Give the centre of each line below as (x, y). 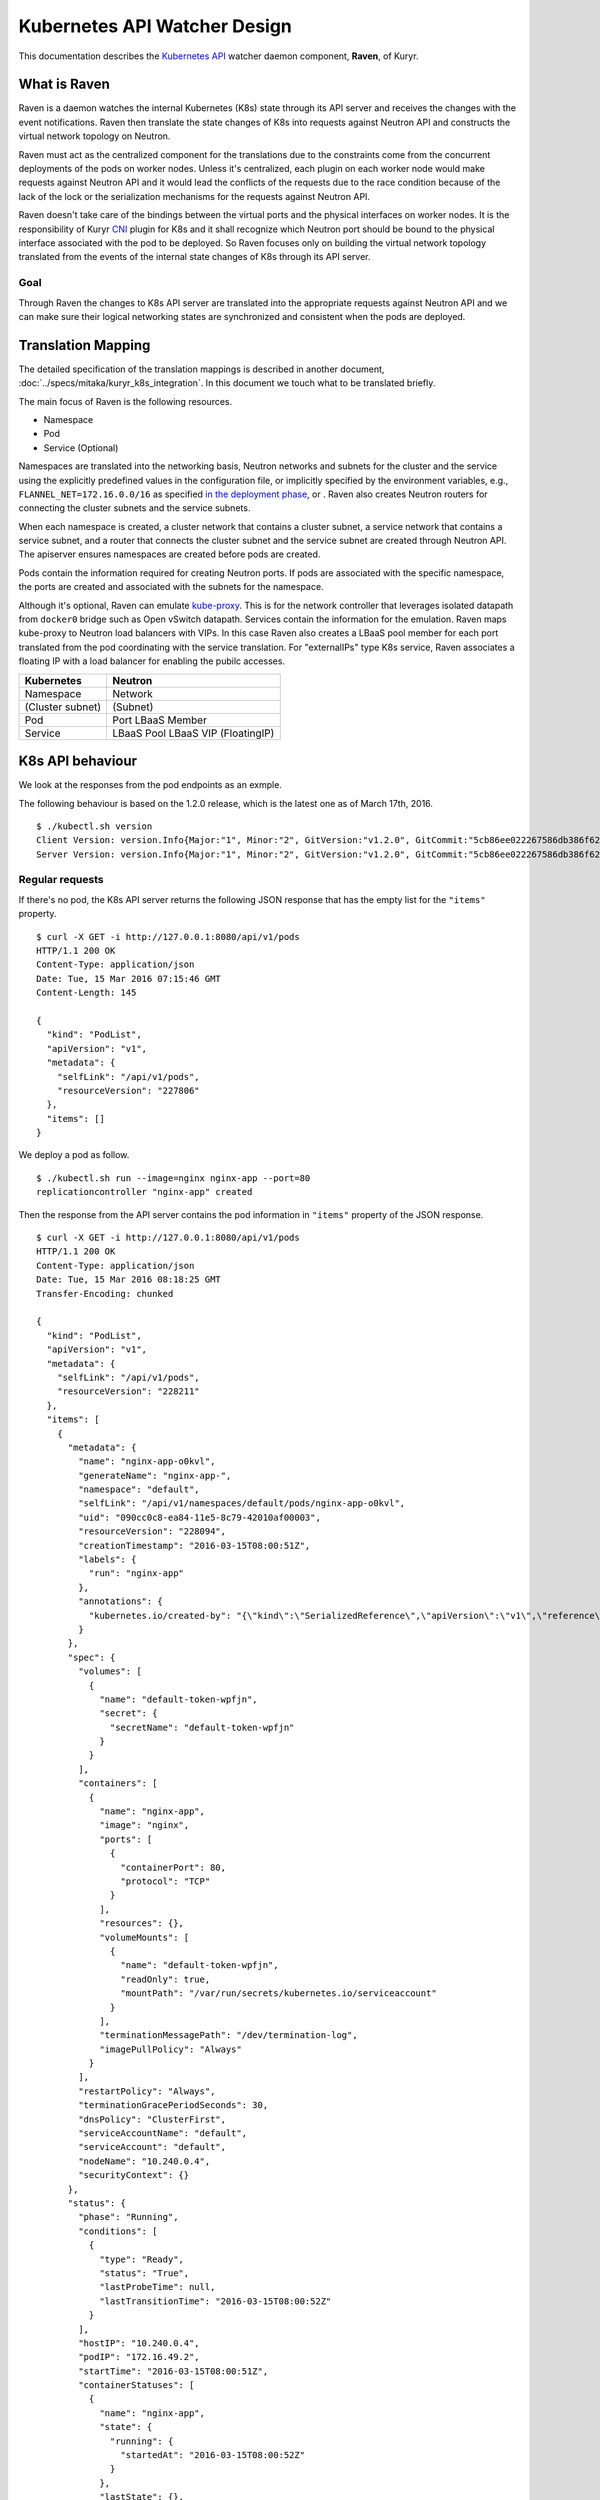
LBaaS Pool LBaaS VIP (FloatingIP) (193, 733)
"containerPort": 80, (173, 1867)
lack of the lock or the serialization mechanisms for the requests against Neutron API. (194, 196)
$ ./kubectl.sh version (94, 826)
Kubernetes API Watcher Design (155, 26)
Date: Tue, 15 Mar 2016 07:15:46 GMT (129, 978)
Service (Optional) (81, 447)
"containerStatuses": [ (136, 2385)
